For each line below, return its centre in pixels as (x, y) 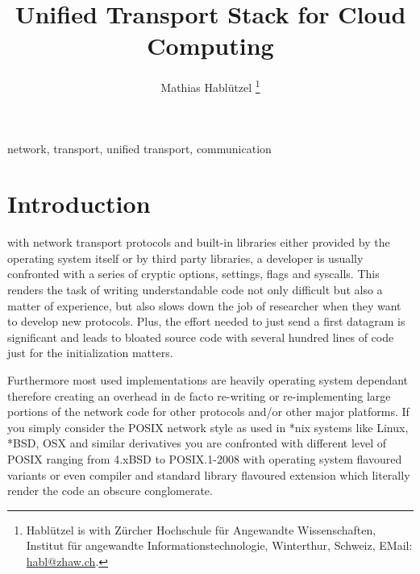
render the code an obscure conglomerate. (110, 491)
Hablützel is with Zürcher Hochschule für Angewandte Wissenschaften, (201, 529)
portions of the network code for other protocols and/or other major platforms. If (208, 412)
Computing (210, 46)
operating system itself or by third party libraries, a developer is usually (185, 258)
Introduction (79, 204)
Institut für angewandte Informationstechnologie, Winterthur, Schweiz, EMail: (219, 545)
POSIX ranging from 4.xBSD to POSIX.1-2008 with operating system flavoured (205, 459)
